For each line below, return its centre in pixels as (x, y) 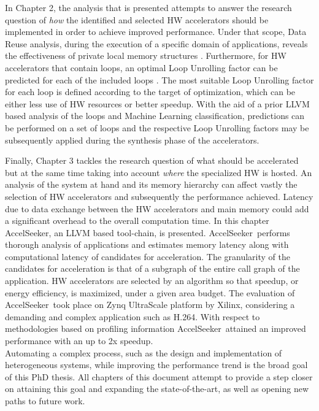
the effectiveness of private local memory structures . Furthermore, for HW (146, 56)
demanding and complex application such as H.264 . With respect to (133, 316)
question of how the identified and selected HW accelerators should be (137, 19)
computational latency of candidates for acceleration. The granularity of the (148, 256)
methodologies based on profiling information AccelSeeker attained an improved (156, 328)
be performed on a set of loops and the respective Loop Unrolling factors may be (157, 127)
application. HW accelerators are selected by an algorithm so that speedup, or (152, 281)
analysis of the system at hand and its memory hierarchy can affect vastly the (151, 184)
